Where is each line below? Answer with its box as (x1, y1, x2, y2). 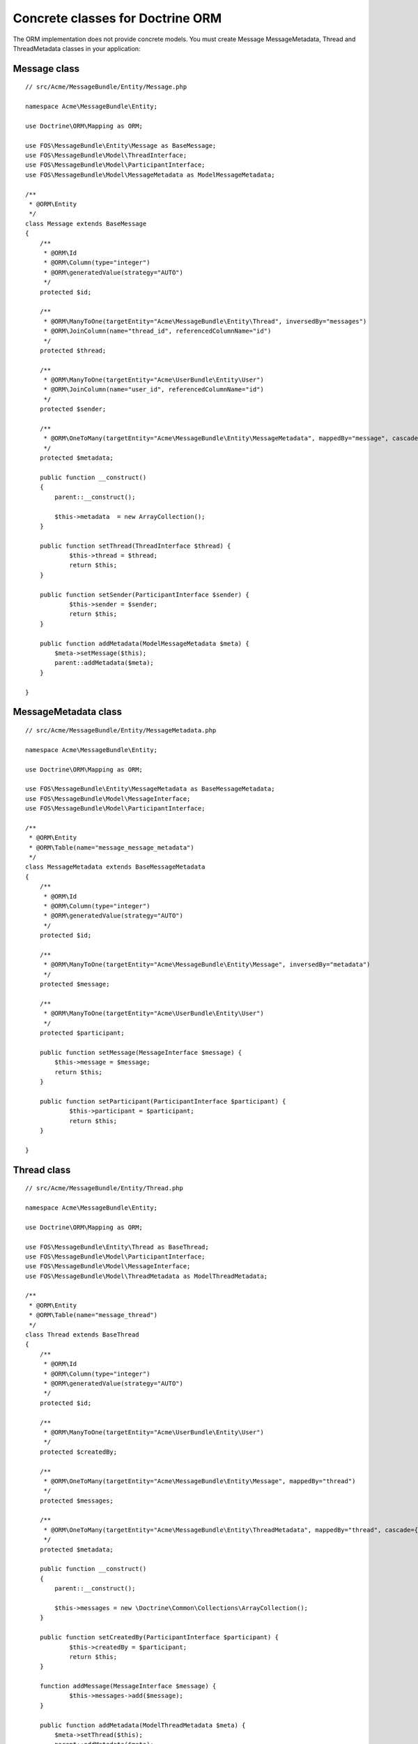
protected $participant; (39, 1029, 125, 1037)
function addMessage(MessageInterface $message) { (39, 1682, 217, 1690)
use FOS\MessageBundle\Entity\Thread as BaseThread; (25, 1242, 209, 1251)
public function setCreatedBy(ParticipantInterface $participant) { (39, 1633, 279, 1641)
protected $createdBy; (39, 1448, 118, 1456)
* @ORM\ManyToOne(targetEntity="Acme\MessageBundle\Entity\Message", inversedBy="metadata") (43, 961, 371, 969)
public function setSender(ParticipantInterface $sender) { (39, 590, 250, 599)
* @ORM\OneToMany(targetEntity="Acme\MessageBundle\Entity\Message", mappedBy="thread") (43, 1477, 356, 1485)
